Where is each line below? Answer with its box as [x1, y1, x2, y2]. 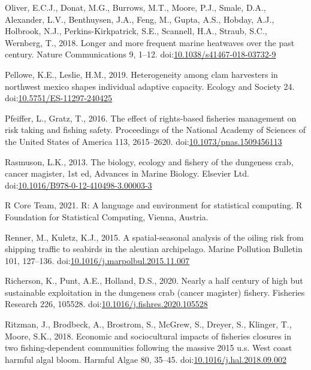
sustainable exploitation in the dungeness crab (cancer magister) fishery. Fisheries [5, 286, 305, 298]
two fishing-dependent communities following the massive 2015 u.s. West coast [5, 341, 292, 354]
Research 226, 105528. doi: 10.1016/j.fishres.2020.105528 [5, 298, 208, 310]
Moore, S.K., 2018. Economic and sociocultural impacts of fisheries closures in [5, 329, 291, 342]
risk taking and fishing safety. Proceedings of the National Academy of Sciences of [5, 123, 306, 136]
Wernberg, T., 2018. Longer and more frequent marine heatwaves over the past [5, 36, 295, 48]
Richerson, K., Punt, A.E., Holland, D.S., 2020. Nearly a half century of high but [5, 274, 303, 287]
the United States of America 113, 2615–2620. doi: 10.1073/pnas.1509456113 [5, 135, 282, 147]
